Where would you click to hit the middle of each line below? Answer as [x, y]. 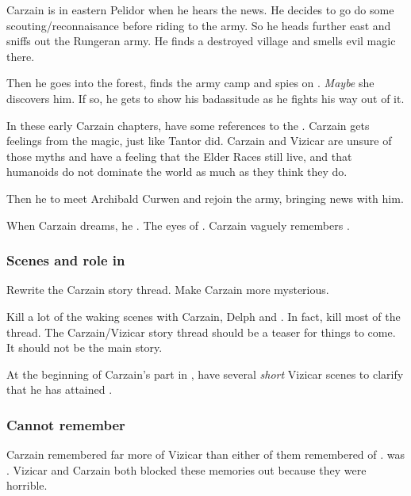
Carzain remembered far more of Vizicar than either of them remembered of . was [206, 454]
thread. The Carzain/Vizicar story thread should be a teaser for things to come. [201, 332]
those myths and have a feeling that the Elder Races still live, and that [179, 156]
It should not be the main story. [85, 347]
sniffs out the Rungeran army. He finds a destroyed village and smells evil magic [201, 41]
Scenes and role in [66, 260]
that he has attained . [60, 389]
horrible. [27, 485]
